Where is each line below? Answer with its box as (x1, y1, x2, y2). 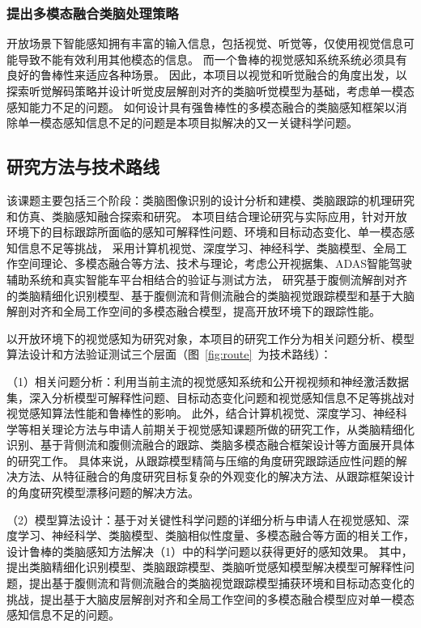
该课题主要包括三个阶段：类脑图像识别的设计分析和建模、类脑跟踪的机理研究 (6, 191, 415, 208)
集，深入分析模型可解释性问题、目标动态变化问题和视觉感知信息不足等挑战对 (6, 388, 415, 405)
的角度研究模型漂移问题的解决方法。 (6, 484, 199, 501)
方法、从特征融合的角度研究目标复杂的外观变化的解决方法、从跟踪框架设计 (17, 468, 415, 485)
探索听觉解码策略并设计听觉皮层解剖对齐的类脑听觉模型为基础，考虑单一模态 (6, 83, 415, 99)
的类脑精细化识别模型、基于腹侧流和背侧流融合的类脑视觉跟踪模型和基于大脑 (6, 286, 415, 303)
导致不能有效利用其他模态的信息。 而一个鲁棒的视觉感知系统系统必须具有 (17, 50, 407, 67)
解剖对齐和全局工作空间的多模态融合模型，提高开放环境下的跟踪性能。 (6, 303, 381, 320)
